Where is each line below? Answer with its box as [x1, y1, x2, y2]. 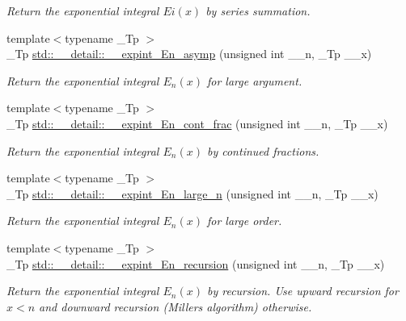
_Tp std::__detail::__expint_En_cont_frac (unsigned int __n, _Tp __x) [6, 115, 388, 131]
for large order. [206, 212, 282, 229]
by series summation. [205, 2, 311, 19]
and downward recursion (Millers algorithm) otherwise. [39, 298, 312, 315]
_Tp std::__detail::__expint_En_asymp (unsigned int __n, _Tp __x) [6, 45, 372, 62]
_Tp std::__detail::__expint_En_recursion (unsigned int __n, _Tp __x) [6, 255, 385, 272]
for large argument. [206, 72, 302, 89]
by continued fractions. [206, 142, 319, 159]
